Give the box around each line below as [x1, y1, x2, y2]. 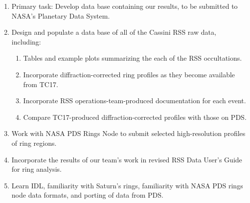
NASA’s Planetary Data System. [11, 10, 110, 21]
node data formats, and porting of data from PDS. [11, 190, 163, 200]
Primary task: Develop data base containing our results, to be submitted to [11, 1, 238, 11]
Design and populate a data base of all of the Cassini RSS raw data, [11, 27, 216, 37]
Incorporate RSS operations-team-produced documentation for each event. [23, 95, 246, 106]
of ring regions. [11, 137, 57, 148]
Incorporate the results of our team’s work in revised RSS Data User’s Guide [11, 154, 242, 164]
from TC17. [23, 79, 58, 89]
